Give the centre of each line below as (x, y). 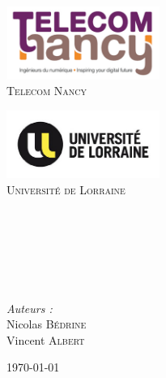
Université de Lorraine (66, 190)
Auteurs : (30, 308)
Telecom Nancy (47, 91)
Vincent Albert (46, 339)
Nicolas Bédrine (47, 324)
